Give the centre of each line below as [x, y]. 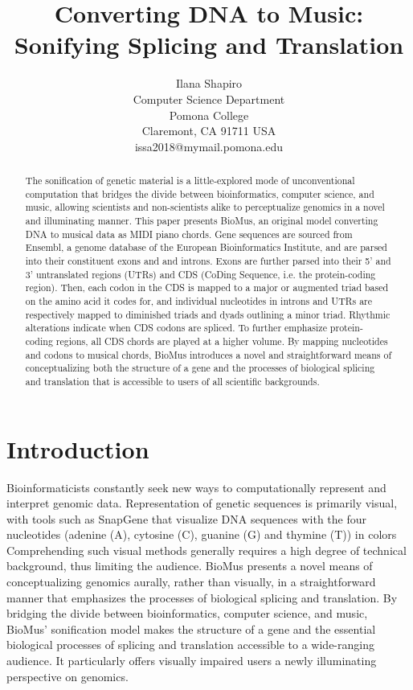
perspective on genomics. [67, 676]
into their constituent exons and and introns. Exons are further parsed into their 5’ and [208, 261]
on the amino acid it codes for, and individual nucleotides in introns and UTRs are [199, 300]
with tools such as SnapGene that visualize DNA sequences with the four [186, 518]
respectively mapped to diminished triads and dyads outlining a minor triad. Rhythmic [208, 314]
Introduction [78, 448]
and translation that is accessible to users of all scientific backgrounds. [172, 381]
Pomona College [209, 115]
